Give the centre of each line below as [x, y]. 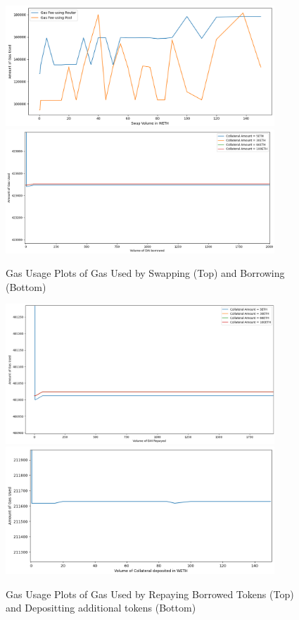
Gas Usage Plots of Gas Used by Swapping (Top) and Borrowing [145, 273]
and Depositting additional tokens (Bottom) [101, 608]
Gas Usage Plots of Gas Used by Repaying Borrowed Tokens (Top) [150, 594]
